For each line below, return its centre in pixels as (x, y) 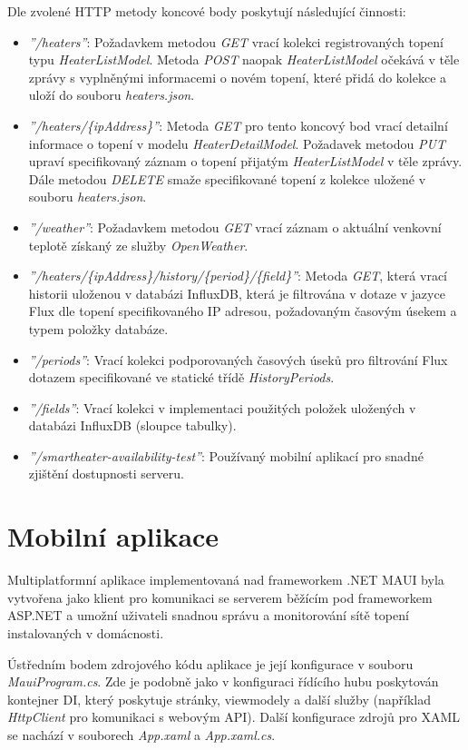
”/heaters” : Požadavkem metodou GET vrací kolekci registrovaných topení (236, 41)
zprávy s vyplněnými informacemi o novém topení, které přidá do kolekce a (238, 77)
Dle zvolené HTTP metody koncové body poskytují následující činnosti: (207, 11)
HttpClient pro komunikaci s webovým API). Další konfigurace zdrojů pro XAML (234, 717)
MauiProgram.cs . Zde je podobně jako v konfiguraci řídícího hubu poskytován (223, 681)
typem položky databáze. (98, 328)
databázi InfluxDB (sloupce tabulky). (132, 425)
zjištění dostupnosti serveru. (106, 474)
